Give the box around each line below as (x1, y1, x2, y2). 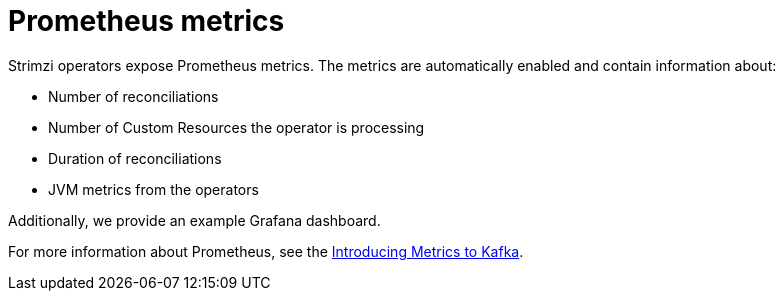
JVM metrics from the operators (48, 180, 259, 198)
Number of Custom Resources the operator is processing (48, 118, 425, 136)
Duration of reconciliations (48, 149, 222, 167)
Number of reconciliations (48, 87, 219, 105)
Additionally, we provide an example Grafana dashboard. (8, 211, 381, 229)
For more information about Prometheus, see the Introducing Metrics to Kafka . (8, 242, 524, 260)
